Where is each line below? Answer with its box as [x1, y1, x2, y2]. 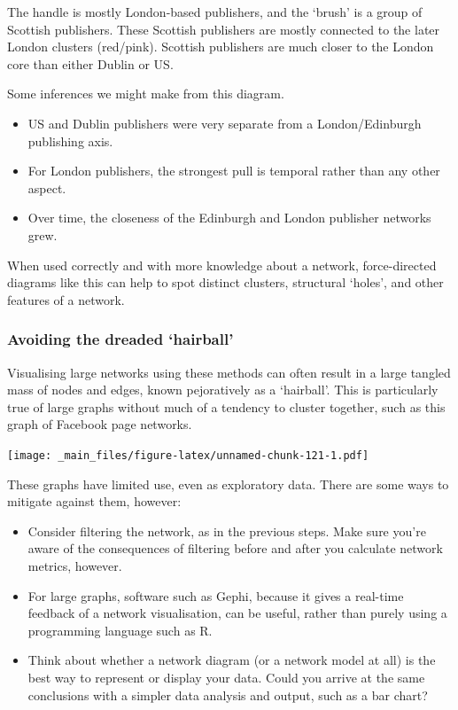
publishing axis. [27, 131, 113, 150]
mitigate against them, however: [7, 492, 182, 511]
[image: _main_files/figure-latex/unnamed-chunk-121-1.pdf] [7, 449, 369, 462]
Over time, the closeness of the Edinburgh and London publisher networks [27, 208, 431, 227]
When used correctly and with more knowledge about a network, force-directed [7, 255, 437, 274]
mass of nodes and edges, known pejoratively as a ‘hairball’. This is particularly [7, 380, 439, 399]
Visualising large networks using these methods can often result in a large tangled [7, 363, 451, 381]
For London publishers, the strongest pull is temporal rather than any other [27, 161, 440, 180]
